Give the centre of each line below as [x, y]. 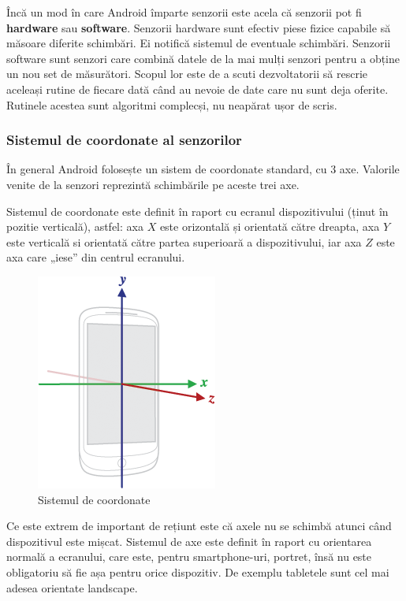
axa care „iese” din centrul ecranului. [96, 257]
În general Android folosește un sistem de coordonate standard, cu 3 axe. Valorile [203, 169]
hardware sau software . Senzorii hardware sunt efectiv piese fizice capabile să [199, 27]
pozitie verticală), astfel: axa [75, 226]
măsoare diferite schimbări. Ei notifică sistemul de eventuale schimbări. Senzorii [199, 43]
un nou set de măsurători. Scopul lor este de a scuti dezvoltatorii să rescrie [187, 74]
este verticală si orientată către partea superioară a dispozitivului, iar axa [184, 241]
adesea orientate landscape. [72, 587]
